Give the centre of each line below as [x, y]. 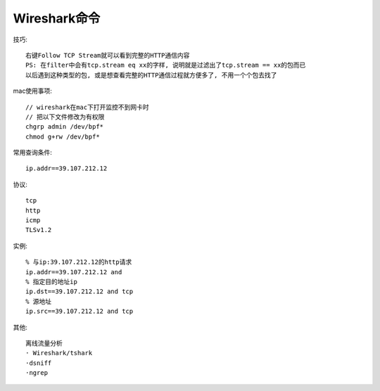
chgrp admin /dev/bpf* [65, 127]
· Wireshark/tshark [59, 353]
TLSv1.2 [39, 230]
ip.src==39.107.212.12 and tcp [80, 312]
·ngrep [37, 373]
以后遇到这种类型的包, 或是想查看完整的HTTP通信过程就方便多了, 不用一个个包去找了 [151, 75]
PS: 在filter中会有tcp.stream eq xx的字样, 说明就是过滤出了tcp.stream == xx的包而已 [166, 65]
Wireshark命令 [57, 18]
